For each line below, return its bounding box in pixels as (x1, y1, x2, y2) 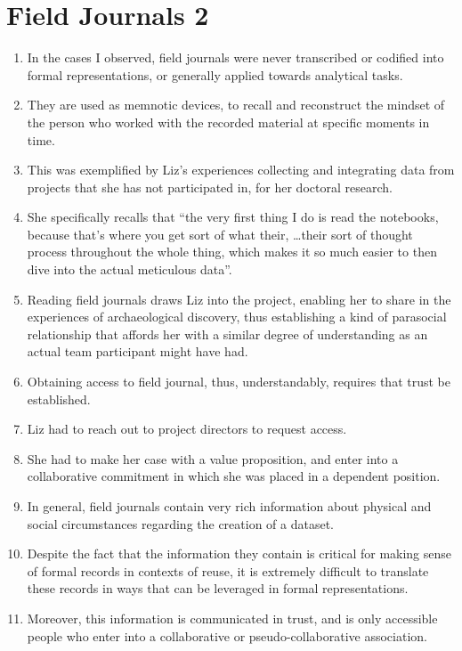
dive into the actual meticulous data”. (27, 260, 232, 279)
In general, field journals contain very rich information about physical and (27, 497, 432, 515)
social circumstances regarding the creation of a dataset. (27, 514, 335, 533)
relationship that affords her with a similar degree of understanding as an (27, 324, 428, 343)
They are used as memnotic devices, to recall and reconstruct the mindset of (27, 95, 445, 114)
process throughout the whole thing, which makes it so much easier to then (27, 242, 437, 261)
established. (27, 389, 91, 408)
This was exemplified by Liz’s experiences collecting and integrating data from (27, 160, 455, 179)
